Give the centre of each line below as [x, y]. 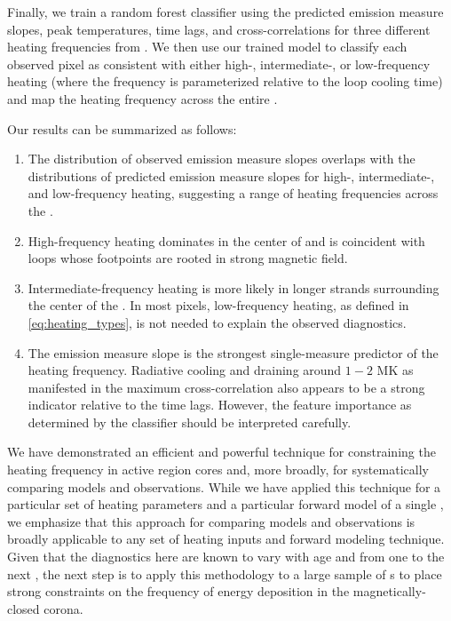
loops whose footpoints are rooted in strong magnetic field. [188, 258]
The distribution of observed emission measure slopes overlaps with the [222, 159]
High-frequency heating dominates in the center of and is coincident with [226, 240]
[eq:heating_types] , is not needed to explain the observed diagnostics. [217, 322]
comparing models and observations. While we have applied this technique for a [224, 486]
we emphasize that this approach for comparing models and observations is [211, 521]
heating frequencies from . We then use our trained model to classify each [207, 47]
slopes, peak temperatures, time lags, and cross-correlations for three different [219, 29]
